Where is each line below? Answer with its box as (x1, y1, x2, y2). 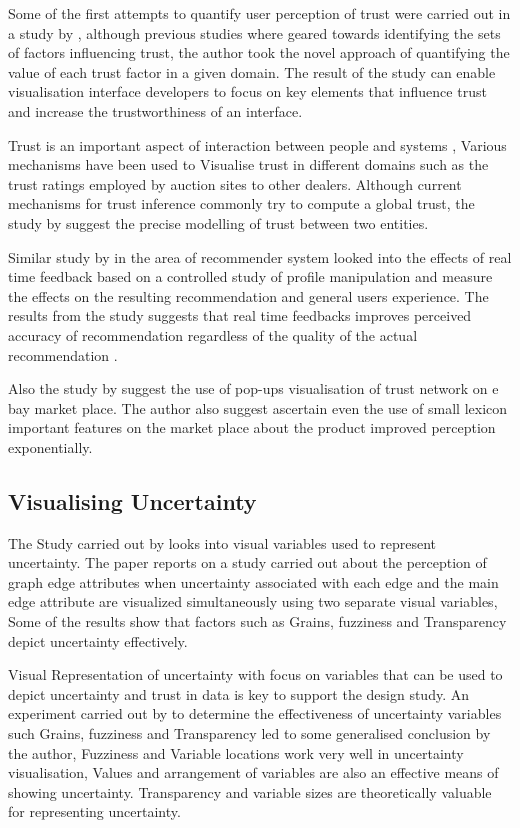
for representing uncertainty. (8, 801, 181, 822)
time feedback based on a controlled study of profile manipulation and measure (8, 266, 493, 287)
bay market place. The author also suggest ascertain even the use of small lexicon (8, 397, 508, 418)
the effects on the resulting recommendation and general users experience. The (8, 285, 489, 306)
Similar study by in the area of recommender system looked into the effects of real (8, 246, 512, 267)
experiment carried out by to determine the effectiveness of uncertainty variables (8, 703, 502, 724)
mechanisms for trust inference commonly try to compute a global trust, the (8, 193, 475, 214)
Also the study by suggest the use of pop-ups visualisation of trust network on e (8, 378, 499, 399)
